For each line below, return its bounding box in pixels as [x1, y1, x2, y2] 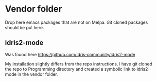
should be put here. [5, 24, 44, 30]
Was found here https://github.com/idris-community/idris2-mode [5, 51, 135, 57]
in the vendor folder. [17, 71, 58, 77]
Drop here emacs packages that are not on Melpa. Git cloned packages [5, 19, 148, 25]
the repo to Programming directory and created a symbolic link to [5, 66, 136, 72]
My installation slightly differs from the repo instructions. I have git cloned [5, 61, 152, 66]
